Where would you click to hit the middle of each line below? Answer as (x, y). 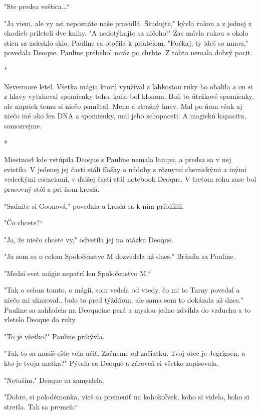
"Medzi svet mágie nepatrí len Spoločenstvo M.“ (77, 273)
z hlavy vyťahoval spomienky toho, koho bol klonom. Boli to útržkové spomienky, (129, 96)
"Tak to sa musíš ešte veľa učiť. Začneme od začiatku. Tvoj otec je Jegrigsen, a (125, 353)
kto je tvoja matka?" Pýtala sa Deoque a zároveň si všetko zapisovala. (111, 363)
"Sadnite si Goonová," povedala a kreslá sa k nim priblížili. (94, 205)
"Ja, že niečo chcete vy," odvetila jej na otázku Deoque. (89, 239)
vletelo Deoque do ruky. (41, 319)
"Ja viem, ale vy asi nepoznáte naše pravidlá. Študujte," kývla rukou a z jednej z (128, 23)
